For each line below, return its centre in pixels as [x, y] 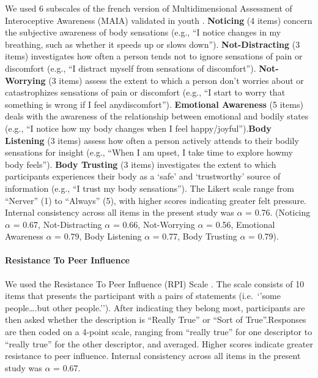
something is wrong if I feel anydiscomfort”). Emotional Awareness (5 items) [154, 104]
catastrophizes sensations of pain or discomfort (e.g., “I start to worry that [145, 92]
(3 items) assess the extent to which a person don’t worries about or [176, 80]
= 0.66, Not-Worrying [154, 224]
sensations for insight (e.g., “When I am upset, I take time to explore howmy [149, 152]
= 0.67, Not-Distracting [57, 224]
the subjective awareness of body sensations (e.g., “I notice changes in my [143, 32]
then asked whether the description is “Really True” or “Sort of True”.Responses [156, 319]
